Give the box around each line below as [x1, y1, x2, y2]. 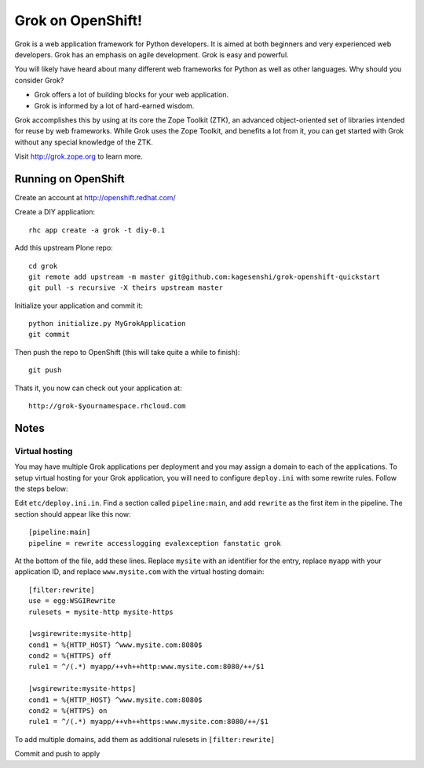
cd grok [28, 261, 58, 270]
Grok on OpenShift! [14, 12, 143, 29]
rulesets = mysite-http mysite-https [28, 607, 174, 616]
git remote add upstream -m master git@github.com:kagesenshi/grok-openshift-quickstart [28, 272, 381, 281]
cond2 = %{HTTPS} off [28, 652, 111, 660]
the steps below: [14, 484, 68, 493]
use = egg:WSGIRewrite [28, 597, 116, 605]
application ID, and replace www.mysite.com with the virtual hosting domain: [14, 567, 265, 576]
